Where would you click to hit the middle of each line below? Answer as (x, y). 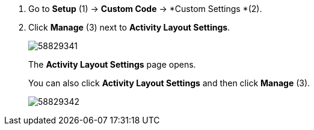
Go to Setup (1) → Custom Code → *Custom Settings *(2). (145, 9)
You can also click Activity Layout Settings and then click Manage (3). (169, 83)
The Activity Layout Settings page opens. (112, 64)
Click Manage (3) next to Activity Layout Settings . (129, 27)
